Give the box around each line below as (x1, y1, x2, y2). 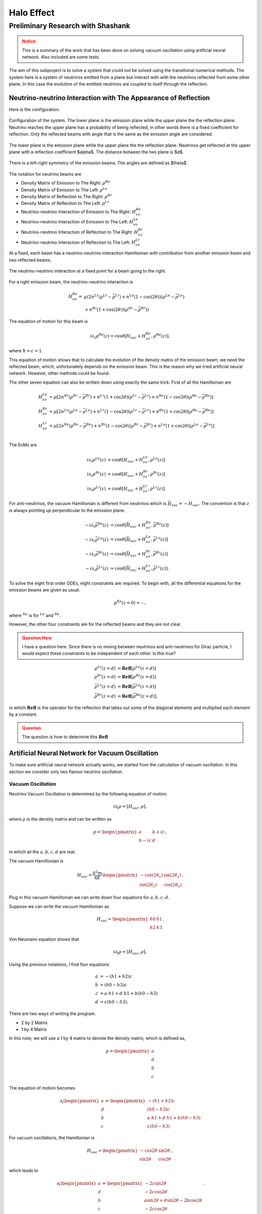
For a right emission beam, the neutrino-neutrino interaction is (9, 279, 133, 285)
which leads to (9, 1168, 38, 1174)
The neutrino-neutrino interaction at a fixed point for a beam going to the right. (9, 268, 166, 274)
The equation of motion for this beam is (9, 318, 88, 324)
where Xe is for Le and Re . (9, 612, 61, 618)
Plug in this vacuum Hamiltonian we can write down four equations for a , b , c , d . (9, 894, 170, 900)
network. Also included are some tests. (22, 54, 100, 60)
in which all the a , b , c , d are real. (9, 849, 76, 855)
